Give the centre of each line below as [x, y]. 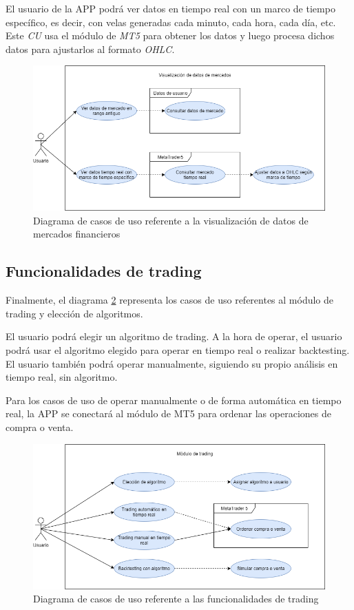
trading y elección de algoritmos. [74, 313]
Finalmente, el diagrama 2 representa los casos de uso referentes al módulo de [170, 300]
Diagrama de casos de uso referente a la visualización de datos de [171, 220]
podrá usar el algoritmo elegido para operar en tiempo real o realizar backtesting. [178, 350]
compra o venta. [40, 427]
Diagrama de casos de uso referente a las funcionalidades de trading [176, 599]
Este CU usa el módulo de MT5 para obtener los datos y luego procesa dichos [170, 35]
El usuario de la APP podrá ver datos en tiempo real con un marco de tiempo [170, 8]
